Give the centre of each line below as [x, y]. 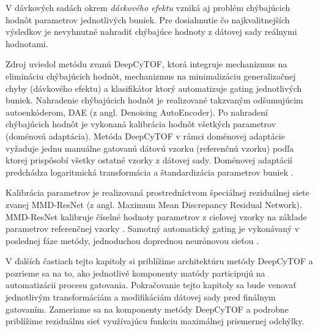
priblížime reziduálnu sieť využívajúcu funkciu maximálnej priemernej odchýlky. [155, 321]
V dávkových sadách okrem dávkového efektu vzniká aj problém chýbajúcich [148, 7]
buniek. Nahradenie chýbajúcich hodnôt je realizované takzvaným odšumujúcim [154, 100]
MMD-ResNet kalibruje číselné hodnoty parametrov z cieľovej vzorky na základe [156, 216]
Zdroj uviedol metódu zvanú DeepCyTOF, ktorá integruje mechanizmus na [146, 64]
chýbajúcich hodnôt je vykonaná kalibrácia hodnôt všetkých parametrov [141, 124]
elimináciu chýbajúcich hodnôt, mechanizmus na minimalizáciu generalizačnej [151, 76]
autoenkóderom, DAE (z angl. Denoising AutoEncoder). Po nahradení [137, 112]
